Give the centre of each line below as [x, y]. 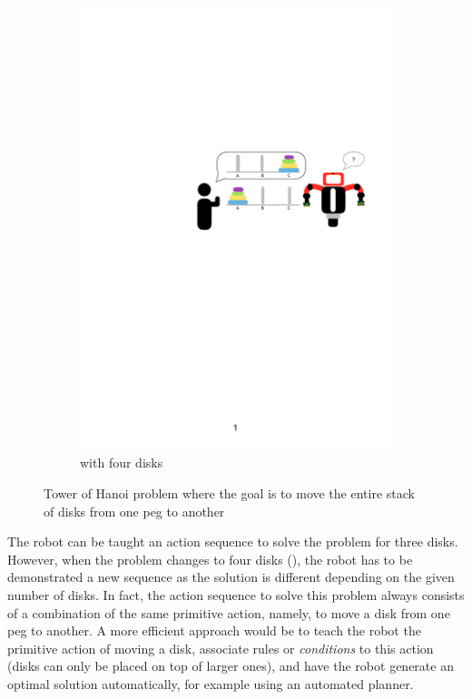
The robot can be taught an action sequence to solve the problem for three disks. [233, 541]
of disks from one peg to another [134, 511]
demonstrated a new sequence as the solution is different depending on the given [231, 577]
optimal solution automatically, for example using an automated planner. [211, 684]
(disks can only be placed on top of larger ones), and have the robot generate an [231, 666]
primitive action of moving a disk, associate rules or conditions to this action [221, 648]
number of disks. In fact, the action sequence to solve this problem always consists [236, 595]
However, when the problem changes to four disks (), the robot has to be [210, 559]
